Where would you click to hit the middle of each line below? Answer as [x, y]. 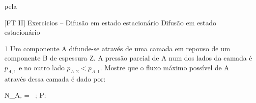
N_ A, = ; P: [25, 95]
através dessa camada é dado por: [55, 78]
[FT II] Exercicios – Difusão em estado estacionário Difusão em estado [111, 22]
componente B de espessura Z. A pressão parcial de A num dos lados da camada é [128, 58]
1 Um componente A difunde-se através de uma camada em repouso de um [117, 48]
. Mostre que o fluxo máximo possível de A [165, 67]
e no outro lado [42, 67]
